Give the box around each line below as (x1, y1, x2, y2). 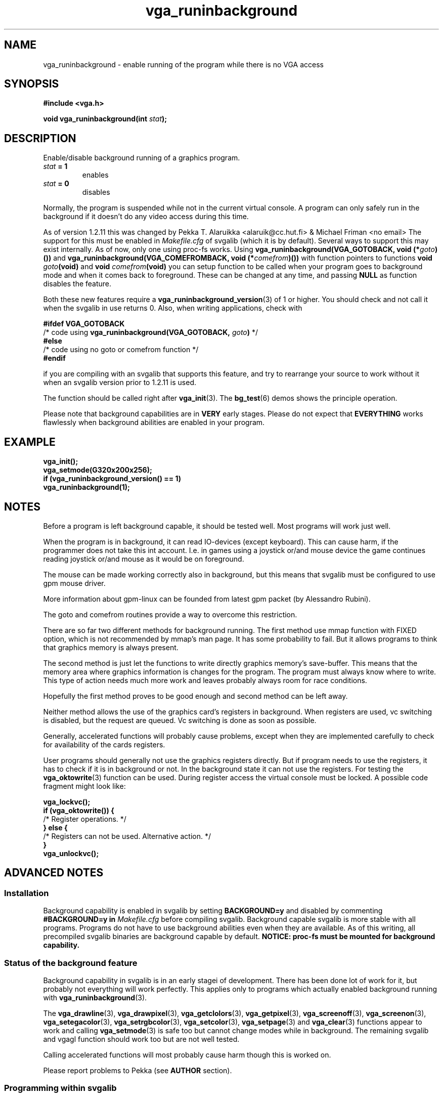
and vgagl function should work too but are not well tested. (43, 1034, 240, 1043)
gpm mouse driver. (43, 578, 106, 587)
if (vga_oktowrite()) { (43, 806, 114, 815)
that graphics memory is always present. (43, 643, 179, 652)
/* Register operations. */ (43, 814, 126, 823)
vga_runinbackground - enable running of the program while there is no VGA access (43, 60, 324, 69)
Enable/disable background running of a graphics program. (43, 153, 240, 162)
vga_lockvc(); (43, 797, 91, 806)
